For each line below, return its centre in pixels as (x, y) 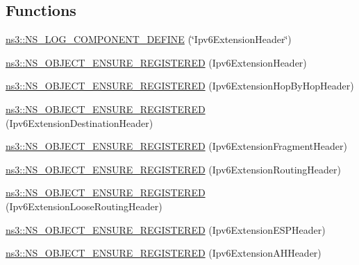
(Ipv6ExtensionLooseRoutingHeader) (84, 206)
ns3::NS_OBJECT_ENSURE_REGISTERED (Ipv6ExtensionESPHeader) (166, 229)
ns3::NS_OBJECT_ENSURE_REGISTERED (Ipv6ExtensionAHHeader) (164, 253)
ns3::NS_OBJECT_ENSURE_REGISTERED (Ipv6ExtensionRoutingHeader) (173, 169)
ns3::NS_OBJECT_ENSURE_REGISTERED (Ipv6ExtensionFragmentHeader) (176, 146)
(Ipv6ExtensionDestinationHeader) (80, 122)
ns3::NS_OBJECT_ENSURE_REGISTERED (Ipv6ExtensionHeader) (156, 62)
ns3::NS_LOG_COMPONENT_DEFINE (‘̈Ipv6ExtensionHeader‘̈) (149, 39)
